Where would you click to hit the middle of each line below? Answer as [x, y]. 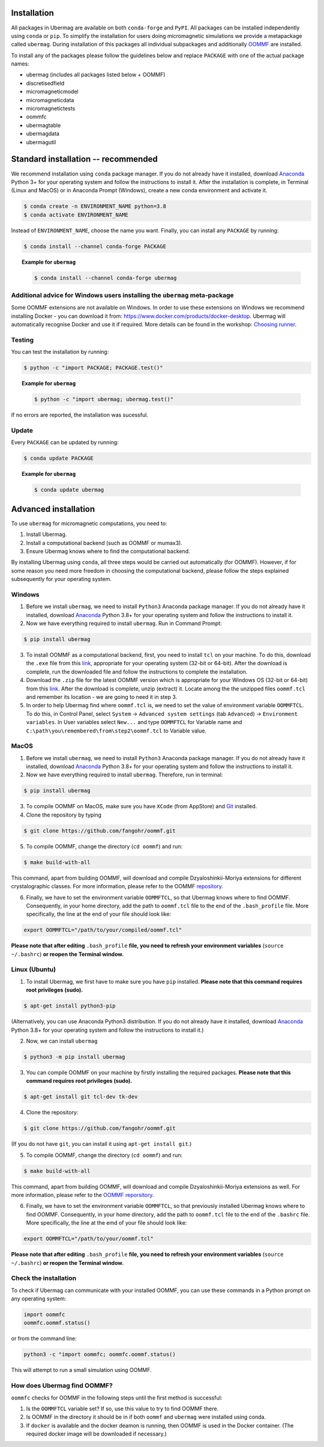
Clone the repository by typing [64, 815]
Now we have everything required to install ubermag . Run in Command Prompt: [124, 623]
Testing [22, 340]
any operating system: [39, 1299]
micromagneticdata [50, 100]
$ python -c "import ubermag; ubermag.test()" [104, 399]
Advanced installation [53, 509]
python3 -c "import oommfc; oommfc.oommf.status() [100, 1354]
